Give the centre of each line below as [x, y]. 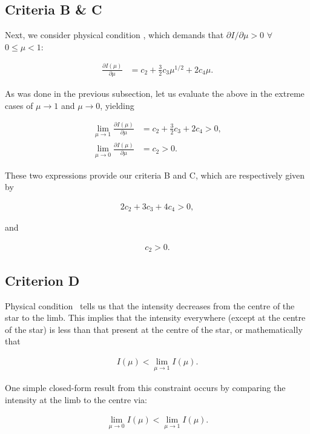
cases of [19, 105]
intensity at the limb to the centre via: [76, 399]
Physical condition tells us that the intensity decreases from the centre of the [150, 305]
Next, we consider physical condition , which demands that [114, 35]
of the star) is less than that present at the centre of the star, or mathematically [154, 329]
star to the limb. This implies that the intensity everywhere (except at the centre [155, 317]
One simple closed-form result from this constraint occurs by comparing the [145, 388]
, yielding [117, 105]
